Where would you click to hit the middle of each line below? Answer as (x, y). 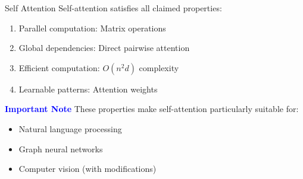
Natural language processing (70, 128)
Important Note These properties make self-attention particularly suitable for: (152, 109)
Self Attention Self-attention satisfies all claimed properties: (113, 8)
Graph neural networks (61, 148)
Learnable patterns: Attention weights (88, 89)
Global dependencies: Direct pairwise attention (104, 48)
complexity (159, 67)
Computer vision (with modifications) (88, 169)
